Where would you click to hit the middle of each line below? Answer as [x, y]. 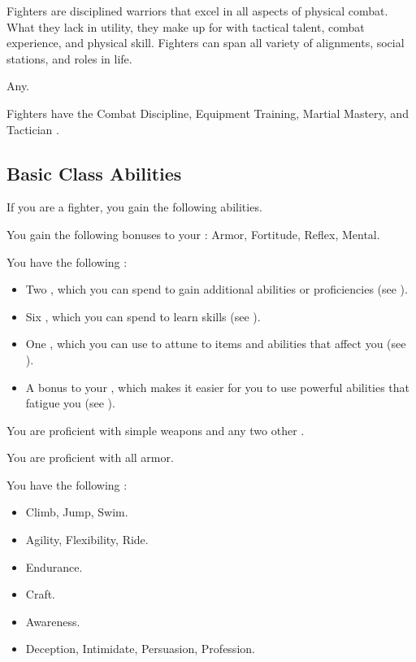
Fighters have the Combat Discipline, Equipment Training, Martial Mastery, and [208, 113]
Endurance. [54, 566]
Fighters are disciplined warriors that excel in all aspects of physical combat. [197, 11]
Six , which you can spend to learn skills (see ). [143, 316]
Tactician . [33, 129]
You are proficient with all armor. [90, 457]
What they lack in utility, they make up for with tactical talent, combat [186, 26]
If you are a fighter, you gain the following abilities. [134, 207]
